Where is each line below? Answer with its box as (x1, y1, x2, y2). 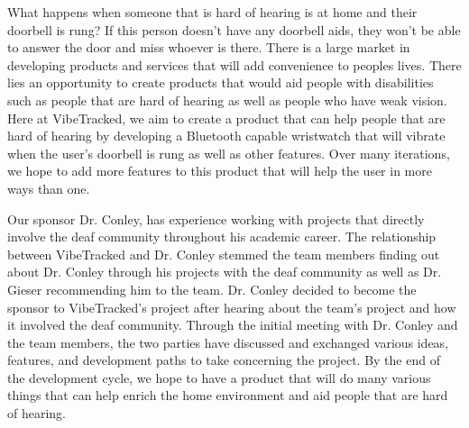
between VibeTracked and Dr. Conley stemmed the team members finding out (7, 244, 440, 263)
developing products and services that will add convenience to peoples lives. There (7, 55, 462, 74)
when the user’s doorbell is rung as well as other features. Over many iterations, (7, 143, 450, 162)
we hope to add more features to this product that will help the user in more (7, 161, 432, 180)
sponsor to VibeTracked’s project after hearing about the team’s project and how (7, 297, 456, 316)
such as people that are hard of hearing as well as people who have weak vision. (7, 90, 447, 109)
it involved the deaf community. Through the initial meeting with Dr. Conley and (7, 315, 458, 334)
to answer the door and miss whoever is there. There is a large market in (7, 38, 410, 57)
